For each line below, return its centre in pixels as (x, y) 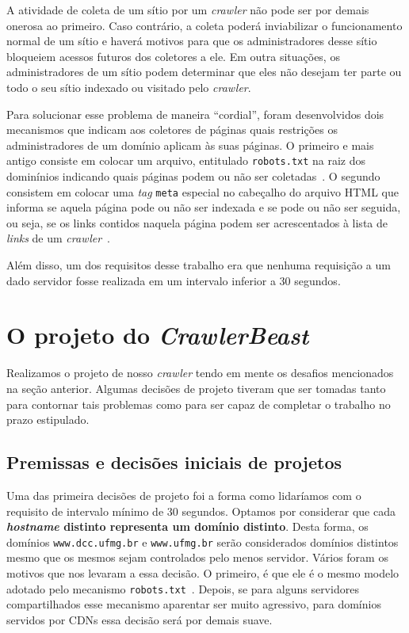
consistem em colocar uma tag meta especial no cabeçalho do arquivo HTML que (203, 191)
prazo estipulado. (48, 419)
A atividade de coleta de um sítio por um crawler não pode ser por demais (188, 10)
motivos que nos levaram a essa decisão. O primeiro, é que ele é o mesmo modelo (203, 572)
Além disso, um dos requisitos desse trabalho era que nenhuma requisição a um (199, 265)
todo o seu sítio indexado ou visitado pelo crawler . (129, 87)
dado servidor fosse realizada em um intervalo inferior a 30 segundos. (174, 280)
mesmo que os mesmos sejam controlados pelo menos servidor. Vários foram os (197, 557)
